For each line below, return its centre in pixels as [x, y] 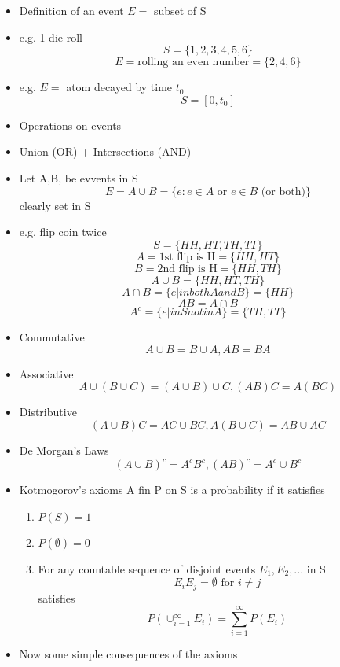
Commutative [52, 337]
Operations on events [70, 125]
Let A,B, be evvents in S [79, 177]
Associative [46, 373]
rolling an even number [194, 63]
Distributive [48, 412]
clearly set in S [55, 205]
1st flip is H [187, 257]
